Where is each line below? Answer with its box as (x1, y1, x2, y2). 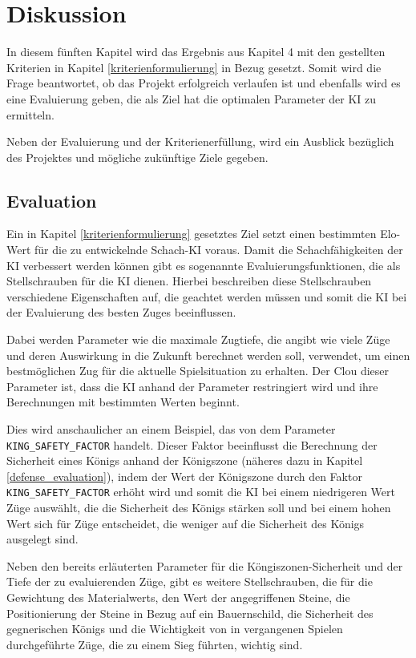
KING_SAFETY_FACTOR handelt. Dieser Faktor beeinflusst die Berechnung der (6, 436, 378, 453)
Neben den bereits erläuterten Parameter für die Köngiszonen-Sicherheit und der (6, 557, 403, 574)
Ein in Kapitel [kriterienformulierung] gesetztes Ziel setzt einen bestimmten (6, 225, 377, 242)
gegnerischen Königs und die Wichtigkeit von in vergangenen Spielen (6, 620, 343, 637)
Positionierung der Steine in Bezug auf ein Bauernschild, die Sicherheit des (6, 604, 374, 621)
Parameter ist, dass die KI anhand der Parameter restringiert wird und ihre (6, 377, 378, 394)
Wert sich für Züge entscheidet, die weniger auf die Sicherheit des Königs (6, 515, 365, 531)
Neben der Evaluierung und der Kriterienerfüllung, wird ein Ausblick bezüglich (6, 133, 394, 150)
